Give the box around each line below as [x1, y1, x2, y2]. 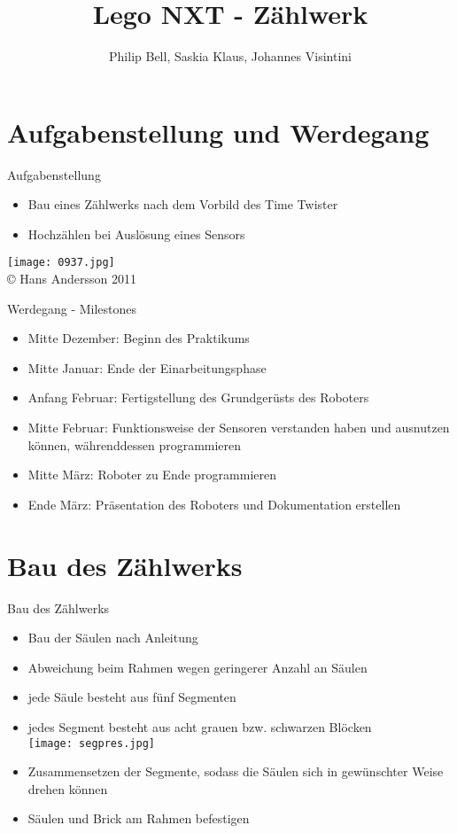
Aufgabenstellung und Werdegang [7, 113, 430, 150]
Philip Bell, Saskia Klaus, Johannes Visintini [109, 47, 352, 66]
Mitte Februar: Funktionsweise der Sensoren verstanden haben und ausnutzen [27, 418, 450, 437]
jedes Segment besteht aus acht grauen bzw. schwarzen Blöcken [27, 717, 372, 736]
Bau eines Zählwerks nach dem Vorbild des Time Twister [27, 195, 338, 214]
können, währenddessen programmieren [27, 435, 242, 454]
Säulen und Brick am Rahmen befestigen [27, 809, 250, 828]
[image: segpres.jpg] [27, 736, 155, 750]
